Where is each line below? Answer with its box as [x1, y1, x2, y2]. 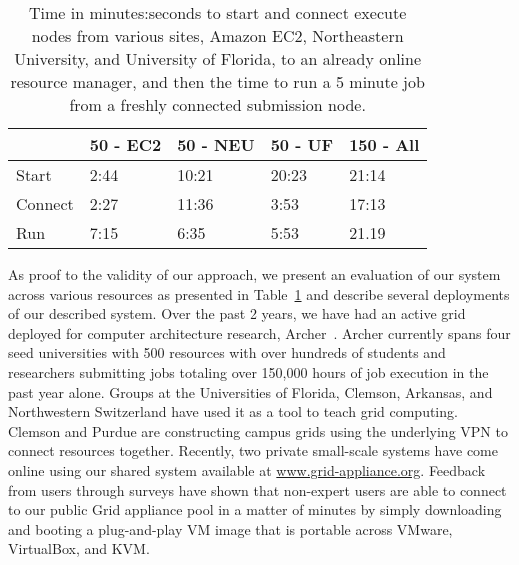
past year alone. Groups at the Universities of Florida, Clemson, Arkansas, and [8, 381, 493, 402]
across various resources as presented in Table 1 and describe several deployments [8, 283, 510, 304]
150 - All [349, 133, 420, 156]
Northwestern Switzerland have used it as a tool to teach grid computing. [8, 401, 458, 422]
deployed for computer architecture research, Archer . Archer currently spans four [8, 322, 511, 343]
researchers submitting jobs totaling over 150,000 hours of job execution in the [8, 361, 489, 382]
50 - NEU [177, 133, 255, 156]
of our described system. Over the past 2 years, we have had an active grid [8, 303, 466, 324]
